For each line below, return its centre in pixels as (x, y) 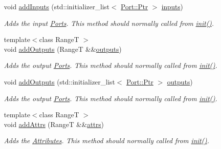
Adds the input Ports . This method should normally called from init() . (109, 23)
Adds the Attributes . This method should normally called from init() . (107, 140)
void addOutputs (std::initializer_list (60, 81)
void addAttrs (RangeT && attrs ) (54, 124)
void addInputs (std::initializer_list (57, 6)
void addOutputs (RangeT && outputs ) (63, 49)
